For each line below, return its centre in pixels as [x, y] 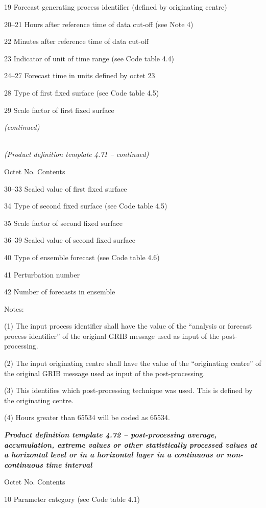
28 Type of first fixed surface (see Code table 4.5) [82, 92]
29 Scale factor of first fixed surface [59, 110]
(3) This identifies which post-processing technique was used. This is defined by [128, 390]
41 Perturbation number [42, 274]
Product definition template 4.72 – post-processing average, [111, 435]
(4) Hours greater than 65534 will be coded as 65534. [87, 417]
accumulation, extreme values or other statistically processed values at [131, 444]
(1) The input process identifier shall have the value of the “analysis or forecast [128, 326]
